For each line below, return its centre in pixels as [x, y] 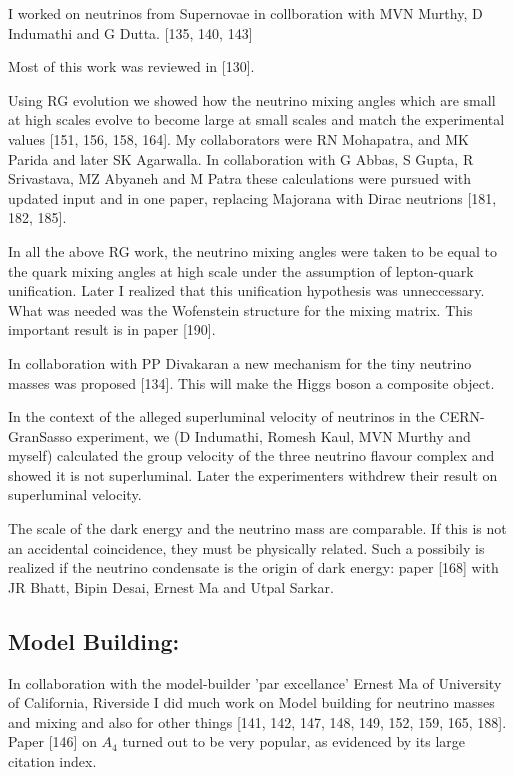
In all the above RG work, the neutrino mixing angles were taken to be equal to [252, 250]
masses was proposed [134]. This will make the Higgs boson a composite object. [251, 382]
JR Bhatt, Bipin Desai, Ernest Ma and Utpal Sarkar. [171, 586]
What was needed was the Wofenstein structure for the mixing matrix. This [240, 309]
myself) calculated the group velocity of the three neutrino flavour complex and [251, 455]
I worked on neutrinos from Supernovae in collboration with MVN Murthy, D [245, 13]
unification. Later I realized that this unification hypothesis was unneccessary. [246, 290]
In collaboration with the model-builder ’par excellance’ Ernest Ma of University [255, 682]
